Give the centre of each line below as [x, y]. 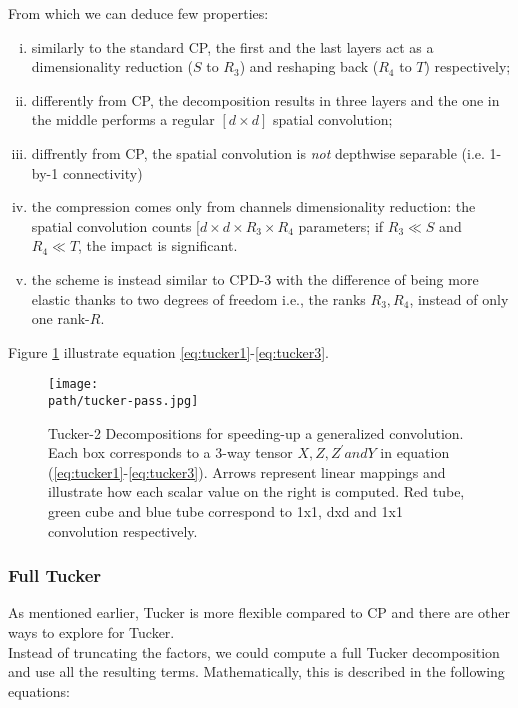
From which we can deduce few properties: [138, 13]
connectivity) [102, 172]
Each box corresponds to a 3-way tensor [170, 452]
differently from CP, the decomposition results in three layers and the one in [265, 99]
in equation [415, 452]
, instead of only [459, 298]
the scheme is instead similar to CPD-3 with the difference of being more [255, 278]
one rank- [60, 318]
